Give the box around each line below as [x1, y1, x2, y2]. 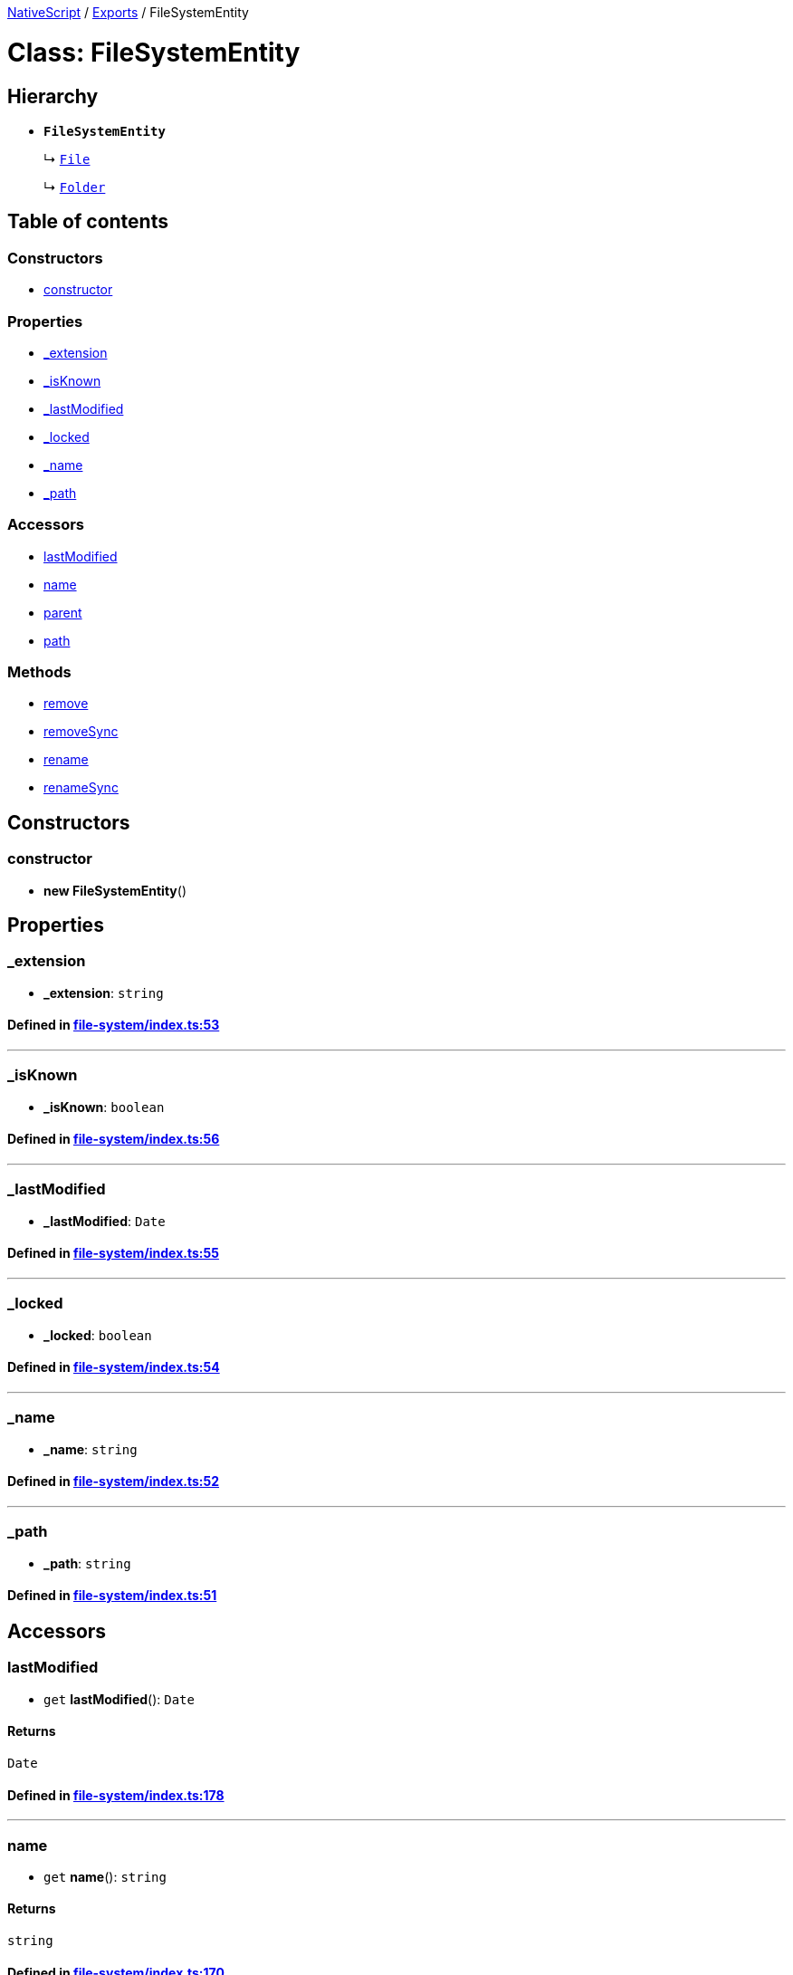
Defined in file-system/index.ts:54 [7, 1359, 220, 1376]
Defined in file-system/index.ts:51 [7, 1587, 217, 1604]
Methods [7, 663, 72, 682]
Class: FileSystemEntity [7, 36, 301, 68]
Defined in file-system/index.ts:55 [7, 1245, 219, 1261]
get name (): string [43, 1868, 167, 1884]
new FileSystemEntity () [43, 882, 186, 898]
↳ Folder [43, 178, 106, 195]
